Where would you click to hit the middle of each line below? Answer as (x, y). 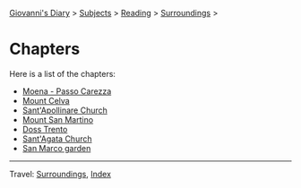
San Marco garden (56, 148)
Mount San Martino (58, 119)
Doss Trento (45, 129)
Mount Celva (46, 100)
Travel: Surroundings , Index (60, 174)
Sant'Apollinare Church (64, 110)
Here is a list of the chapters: (63, 73)
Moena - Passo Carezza (67, 91)
